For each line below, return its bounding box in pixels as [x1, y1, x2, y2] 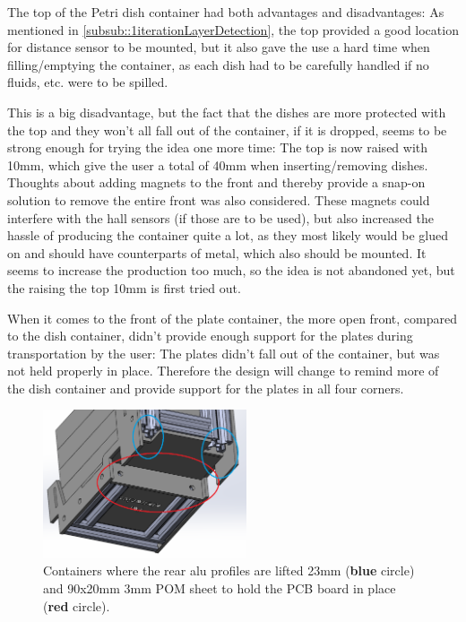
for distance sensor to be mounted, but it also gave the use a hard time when [7, 38, 430, 56]
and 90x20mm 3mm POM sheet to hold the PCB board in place [43, 579, 396, 598]
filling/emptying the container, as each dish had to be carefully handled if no [7, 55, 429, 73]
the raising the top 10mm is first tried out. [7, 278, 241, 297]
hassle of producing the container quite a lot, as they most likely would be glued [7, 226, 448, 245]
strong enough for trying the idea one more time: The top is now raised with [7, 138, 428, 157]
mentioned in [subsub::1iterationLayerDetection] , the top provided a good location [7, 20, 459, 39]
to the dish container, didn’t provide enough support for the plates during [7, 326, 413, 345]
